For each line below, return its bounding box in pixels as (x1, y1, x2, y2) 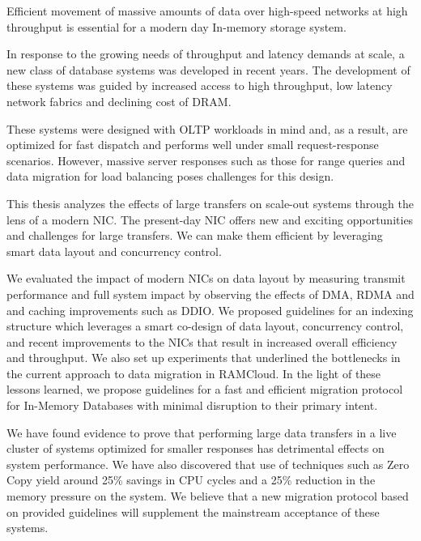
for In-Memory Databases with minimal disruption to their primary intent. (6, 397, 378, 414)
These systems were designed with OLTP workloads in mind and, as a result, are (6, 120, 408, 137)
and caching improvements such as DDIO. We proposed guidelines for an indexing (6, 301, 414, 318)
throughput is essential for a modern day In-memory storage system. (6, 18, 347, 35)
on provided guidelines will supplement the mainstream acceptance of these (6, 503, 380, 520)
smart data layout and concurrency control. (6, 242, 222, 259)
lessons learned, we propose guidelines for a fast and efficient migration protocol (6, 381, 403, 398)
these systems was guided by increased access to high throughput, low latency (6, 77, 393, 94)
